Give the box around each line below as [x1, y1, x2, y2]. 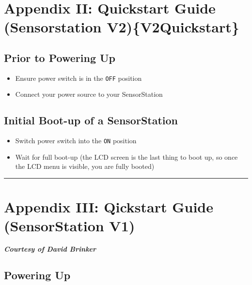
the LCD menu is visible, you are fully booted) [15, 161, 155, 171]
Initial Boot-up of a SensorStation [4, 113, 178, 128]
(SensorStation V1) [4, 216, 135, 236]
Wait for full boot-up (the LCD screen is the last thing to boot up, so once [15, 151, 238, 162]
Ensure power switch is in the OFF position [15, 73, 142, 83]
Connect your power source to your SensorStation [15, 89, 163, 99]
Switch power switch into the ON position [15, 135, 137, 146]
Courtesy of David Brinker [4, 244, 96, 254]
